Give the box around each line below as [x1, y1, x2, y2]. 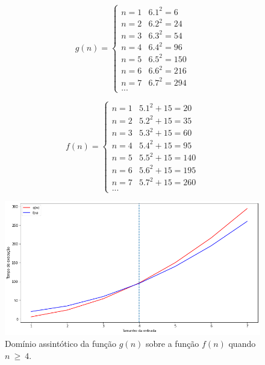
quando [228, 337, 256, 349]
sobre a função [145, 337, 199, 349]
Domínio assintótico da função [5, 337, 117, 349]
